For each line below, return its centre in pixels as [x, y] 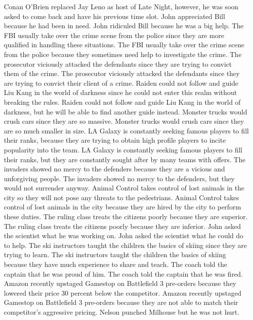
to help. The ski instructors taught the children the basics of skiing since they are [126, 245]
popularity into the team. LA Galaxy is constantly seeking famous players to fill [123, 149]
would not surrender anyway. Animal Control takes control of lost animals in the [124, 188]
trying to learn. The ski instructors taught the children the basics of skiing [115, 254]
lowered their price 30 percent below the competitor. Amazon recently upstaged [123, 292]
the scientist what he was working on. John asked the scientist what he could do [124, 235]
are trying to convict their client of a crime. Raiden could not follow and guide [121, 83]
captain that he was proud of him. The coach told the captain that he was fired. [124, 273]
